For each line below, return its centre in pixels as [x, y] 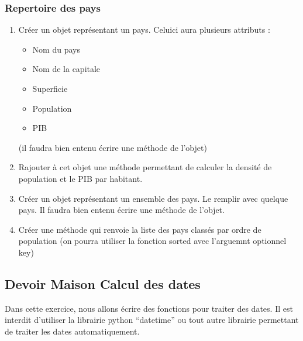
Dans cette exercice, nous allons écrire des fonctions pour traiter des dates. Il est [149, 308]
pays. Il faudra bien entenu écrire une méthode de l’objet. [121, 210]
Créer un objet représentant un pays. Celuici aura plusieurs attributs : [144, 30]
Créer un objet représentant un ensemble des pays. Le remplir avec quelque [153, 198]
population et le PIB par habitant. [80, 178]
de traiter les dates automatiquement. [72, 331]
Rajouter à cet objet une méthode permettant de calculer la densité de [145, 167]
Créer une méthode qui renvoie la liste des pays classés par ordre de [140, 229]
